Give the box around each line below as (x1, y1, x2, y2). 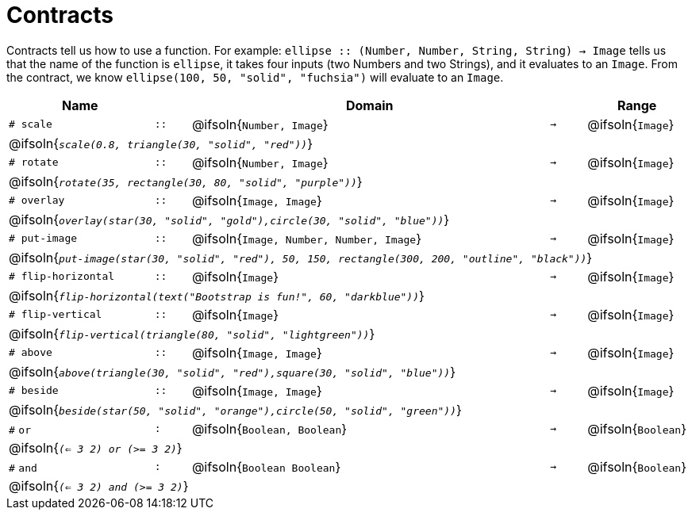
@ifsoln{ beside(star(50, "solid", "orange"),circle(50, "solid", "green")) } (9, 401, 462, 418)
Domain (345, 97, 394, 113)
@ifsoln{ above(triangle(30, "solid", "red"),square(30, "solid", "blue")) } (9, 363, 456, 380)
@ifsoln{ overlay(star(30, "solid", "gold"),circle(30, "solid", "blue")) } (9, 211, 450, 227)
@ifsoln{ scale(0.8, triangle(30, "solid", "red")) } (9, 135, 313, 151)
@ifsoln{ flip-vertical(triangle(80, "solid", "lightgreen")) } (9, 325, 375, 342)
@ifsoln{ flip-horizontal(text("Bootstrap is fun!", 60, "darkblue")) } (9, 287, 425, 304)
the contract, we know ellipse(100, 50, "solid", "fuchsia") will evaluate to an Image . (6, 70, 504, 84)
